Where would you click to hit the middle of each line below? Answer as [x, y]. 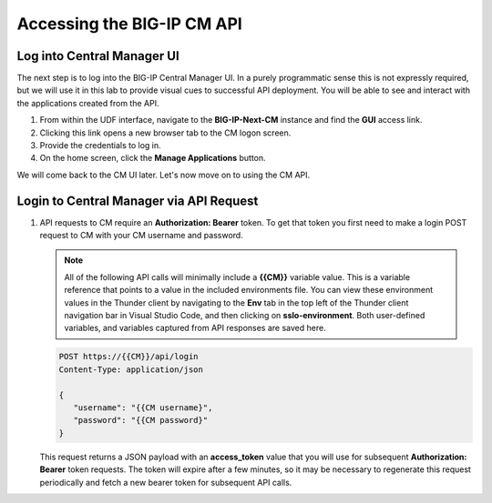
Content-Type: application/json [131, 369]
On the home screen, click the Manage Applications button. [153, 158]
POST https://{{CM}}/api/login [129, 357]
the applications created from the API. [88, 103]
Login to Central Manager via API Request [138, 201]
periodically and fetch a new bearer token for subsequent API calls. [166, 482]
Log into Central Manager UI [98, 56]
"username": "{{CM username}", [143, 407]
